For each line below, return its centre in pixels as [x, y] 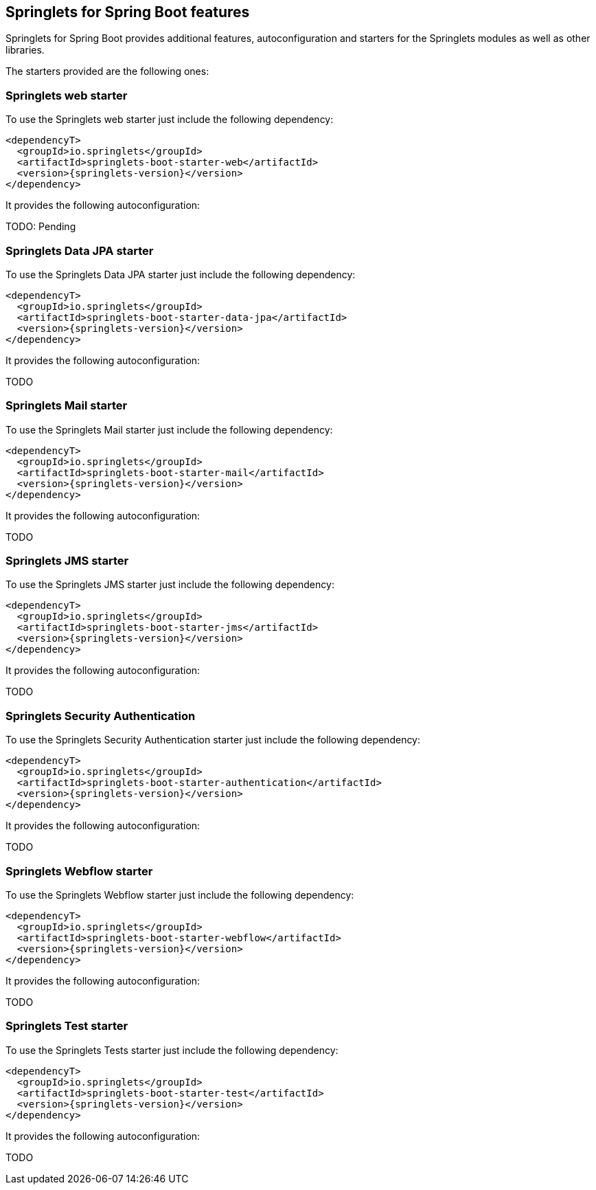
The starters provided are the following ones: [107, 71]
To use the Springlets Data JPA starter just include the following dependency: [181, 274]
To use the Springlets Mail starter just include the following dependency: [169, 429]
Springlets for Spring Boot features [128, 12]
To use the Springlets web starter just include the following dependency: [170, 120]
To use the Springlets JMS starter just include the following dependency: [170, 585]
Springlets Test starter [67, 1026]
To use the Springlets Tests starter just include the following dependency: [172, 1050]
